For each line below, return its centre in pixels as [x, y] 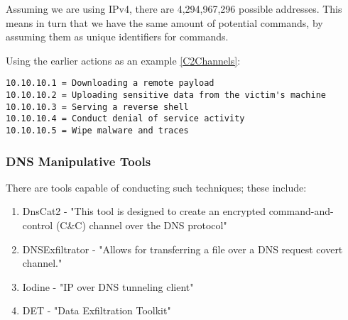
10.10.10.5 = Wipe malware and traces [97, 131]
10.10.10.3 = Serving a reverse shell [97, 107]
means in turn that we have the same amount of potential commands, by [164, 22]
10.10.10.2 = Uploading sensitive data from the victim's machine [166, 95]
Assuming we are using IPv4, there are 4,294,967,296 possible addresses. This [174, 9]
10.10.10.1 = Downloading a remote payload [110, 83]
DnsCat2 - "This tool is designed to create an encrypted [144, 211]
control [38, 225]
